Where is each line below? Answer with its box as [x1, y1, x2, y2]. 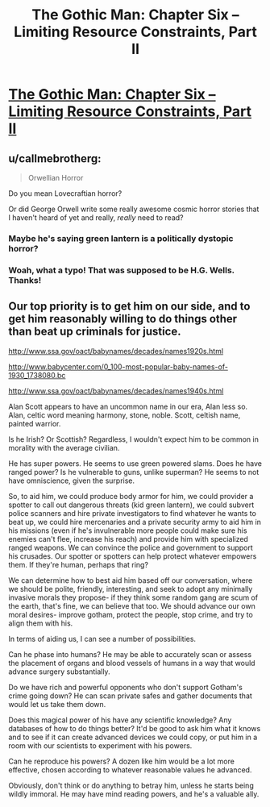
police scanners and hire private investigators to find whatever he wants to [8, 508, 256, 518]
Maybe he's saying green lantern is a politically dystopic [8, 232, 234, 243]
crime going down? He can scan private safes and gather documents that [8, 691, 252, 701]
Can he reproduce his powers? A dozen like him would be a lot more [8, 756, 235, 766]
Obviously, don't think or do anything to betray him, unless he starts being [8, 780, 254, 790]
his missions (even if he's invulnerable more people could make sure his [8, 526, 247, 535]
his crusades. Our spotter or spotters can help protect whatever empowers [8, 551, 257, 561]
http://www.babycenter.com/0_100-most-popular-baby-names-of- [8, 361, 228, 372]
